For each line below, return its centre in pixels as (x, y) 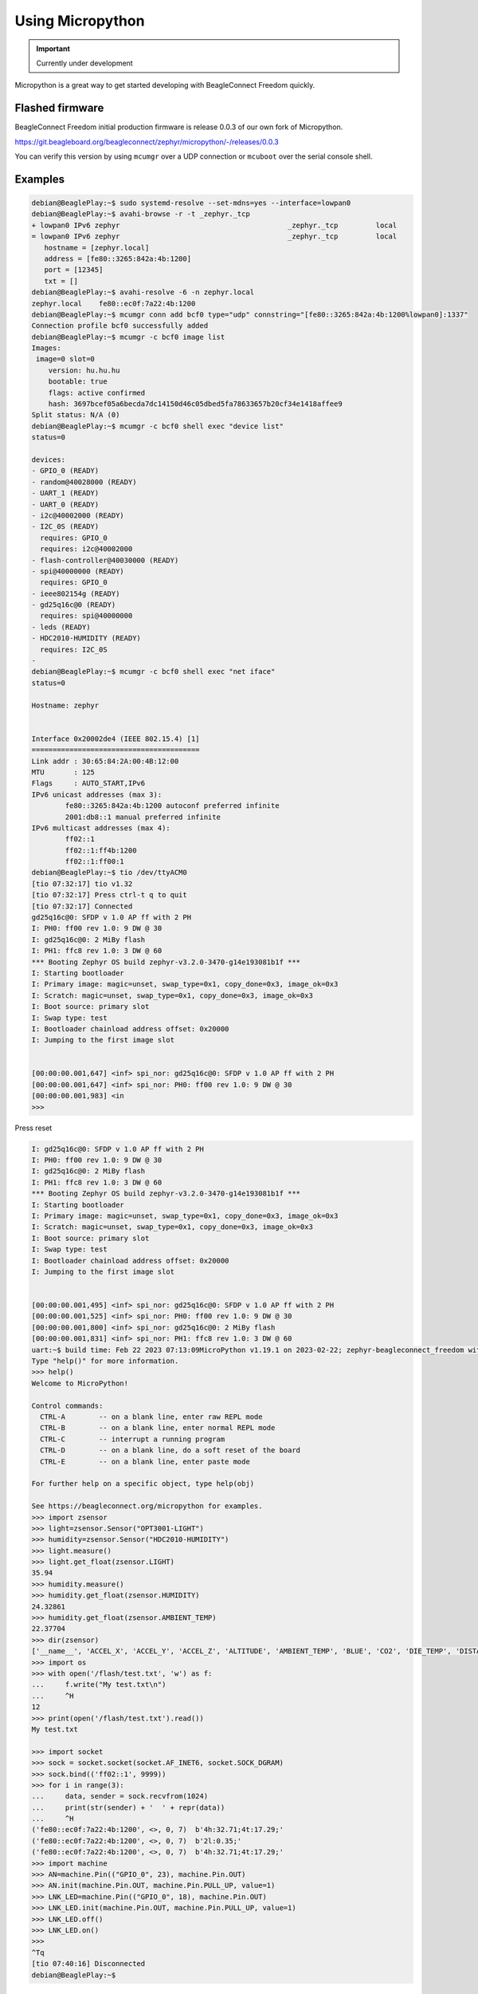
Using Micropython (80, 21)
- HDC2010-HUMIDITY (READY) (86, 638)
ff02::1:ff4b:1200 (101, 850)
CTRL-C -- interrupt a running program (133, 1439)
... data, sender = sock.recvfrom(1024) (120, 1796)
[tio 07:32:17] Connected (82, 906)
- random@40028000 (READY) (84, 482)
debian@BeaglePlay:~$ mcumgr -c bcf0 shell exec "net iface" (153, 672)
